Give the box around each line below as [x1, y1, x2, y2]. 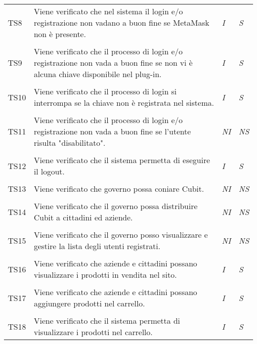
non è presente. [34, 28, 86, 40]
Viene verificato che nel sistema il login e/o [34, 5, 183, 17]
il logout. [34, 166, 65, 177]
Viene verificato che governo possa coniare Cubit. [34, 183, 204, 194]
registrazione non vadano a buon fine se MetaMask [34, 17, 210, 28]
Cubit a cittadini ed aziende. [34, 212, 133, 223]
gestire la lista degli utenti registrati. [34, 240, 161, 252]
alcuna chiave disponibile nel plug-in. [34, 68, 162, 80]
